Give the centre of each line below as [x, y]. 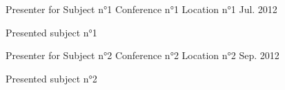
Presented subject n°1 [51, 32]
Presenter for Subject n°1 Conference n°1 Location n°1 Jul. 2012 [141, 9]
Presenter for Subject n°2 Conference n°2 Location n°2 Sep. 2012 [142, 55]
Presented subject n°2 [51, 78]
